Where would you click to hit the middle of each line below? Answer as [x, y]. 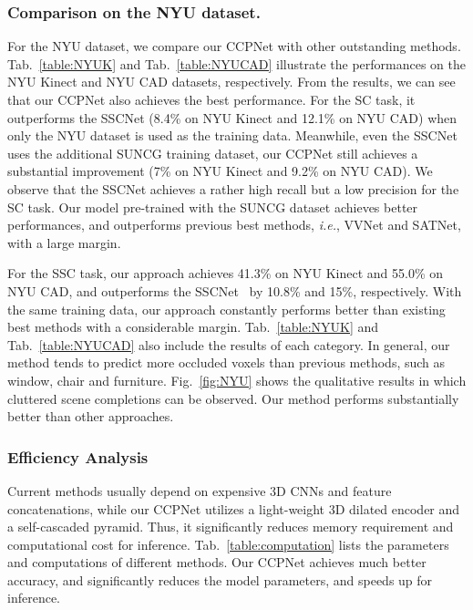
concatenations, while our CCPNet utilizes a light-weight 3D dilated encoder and [234, 508]
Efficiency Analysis [78, 456]
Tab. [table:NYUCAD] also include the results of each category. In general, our [229, 344]
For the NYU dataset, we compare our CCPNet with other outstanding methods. [234, 46]
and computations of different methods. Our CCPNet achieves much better [217, 562]
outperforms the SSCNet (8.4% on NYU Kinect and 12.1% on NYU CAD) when [232, 117]
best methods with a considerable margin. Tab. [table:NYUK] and [193, 327]
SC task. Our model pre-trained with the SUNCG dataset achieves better [213, 207]
